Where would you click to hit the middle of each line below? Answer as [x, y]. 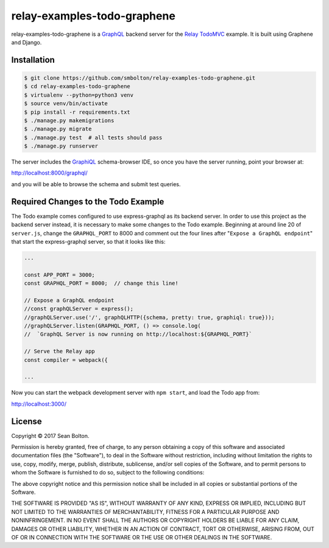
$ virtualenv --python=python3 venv [79, 95]
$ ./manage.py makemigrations [69, 120]
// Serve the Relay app [60, 352]
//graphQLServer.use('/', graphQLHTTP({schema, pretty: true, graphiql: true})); [150, 317]
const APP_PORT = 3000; [60, 275]
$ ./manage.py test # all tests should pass [93, 137]
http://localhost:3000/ [39, 404]
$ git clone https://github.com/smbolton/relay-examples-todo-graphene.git [140, 78]
